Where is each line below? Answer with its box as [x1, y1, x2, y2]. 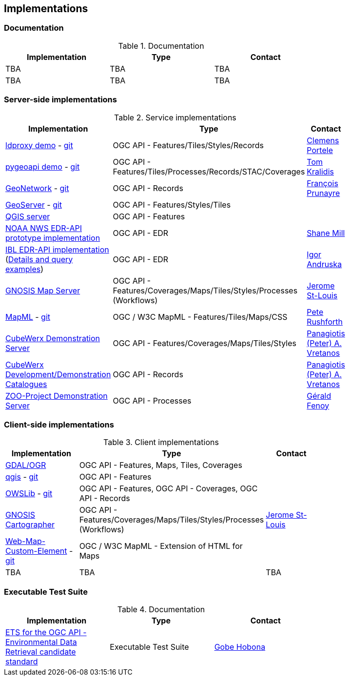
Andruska [307, 259, 342, 269]
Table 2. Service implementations [114, 112, 236, 122]
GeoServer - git [5, 199, 62, 210]
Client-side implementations [4, 419, 114, 429]
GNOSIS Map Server [5, 285, 80, 295]
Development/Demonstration [5, 369, 111, 379]
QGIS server [5, 211, 50, 221]
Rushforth [307, 316, 343, 327]
